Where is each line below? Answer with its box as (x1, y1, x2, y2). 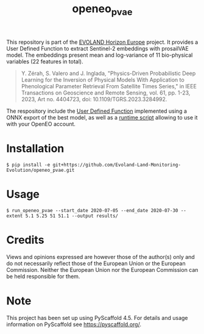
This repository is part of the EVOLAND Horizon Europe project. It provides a (6, 38, 199, 46)
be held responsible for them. (6, 272, 80, 280)
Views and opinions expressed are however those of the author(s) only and (6, 253, 195, 260)
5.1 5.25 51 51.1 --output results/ (25, 213, 119, 219)
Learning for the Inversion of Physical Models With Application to (21, 76, 185, 83)
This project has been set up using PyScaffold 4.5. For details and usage (6, 314, 188, 321)
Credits (6, 233, 44, 247)
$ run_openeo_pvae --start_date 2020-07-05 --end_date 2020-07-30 (6, 207, 178, 213)
